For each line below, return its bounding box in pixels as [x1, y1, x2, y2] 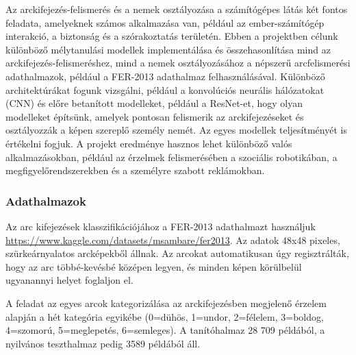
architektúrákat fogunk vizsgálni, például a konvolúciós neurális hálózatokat [5, 82, 325, 97]
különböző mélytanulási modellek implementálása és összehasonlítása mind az [5, 42, 331, 56]
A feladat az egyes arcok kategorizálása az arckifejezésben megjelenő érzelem [5, 295, 327, 310]
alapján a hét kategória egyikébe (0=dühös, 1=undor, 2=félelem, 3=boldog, [5, 309, 324, 323]
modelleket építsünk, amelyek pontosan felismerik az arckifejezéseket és [5, 109, 304, 123]
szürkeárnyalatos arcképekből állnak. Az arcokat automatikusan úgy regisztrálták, [5, 246, 349, 260]
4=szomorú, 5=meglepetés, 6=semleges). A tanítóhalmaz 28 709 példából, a [5, 323, 325, 337]
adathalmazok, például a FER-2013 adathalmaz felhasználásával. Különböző [5, 69, 325, 83]
